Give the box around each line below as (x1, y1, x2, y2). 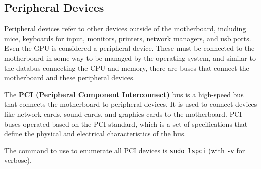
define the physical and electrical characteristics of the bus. (4, 128, 186, 139)
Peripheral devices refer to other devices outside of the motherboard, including (4, 23, 246, 34)
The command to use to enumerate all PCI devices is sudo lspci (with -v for (4, 145, 245, 155)
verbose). (4, 155, 32, 165)
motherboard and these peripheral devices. (4, 72, 135, 83)
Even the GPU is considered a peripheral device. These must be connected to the (4, 43, 255, 53)
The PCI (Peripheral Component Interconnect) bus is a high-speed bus (4, 89, 244, 99)
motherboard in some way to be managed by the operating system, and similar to (4, 52, 256, 63)
